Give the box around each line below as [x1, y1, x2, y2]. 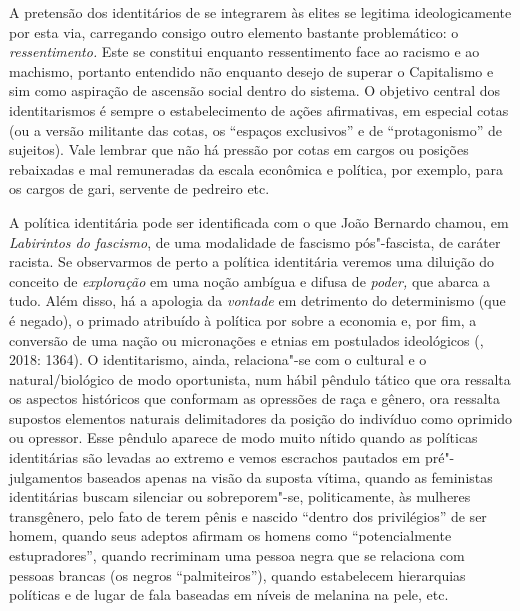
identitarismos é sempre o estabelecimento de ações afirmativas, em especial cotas [9, 99, 509, 120]
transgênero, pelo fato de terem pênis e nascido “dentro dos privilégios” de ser [9, 505, 487, 526]
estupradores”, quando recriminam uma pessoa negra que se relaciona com [9, 545, 465, 566]
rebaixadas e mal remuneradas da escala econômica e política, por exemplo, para [9, 158, 503, 179]
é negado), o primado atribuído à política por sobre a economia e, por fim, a [9, 309, 477, 330]
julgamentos [9, 466, 83, 487]
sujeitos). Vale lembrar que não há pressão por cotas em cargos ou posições [9, 139, 469, 160]
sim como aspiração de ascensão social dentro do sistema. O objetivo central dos [9, 80, 501, 101]
